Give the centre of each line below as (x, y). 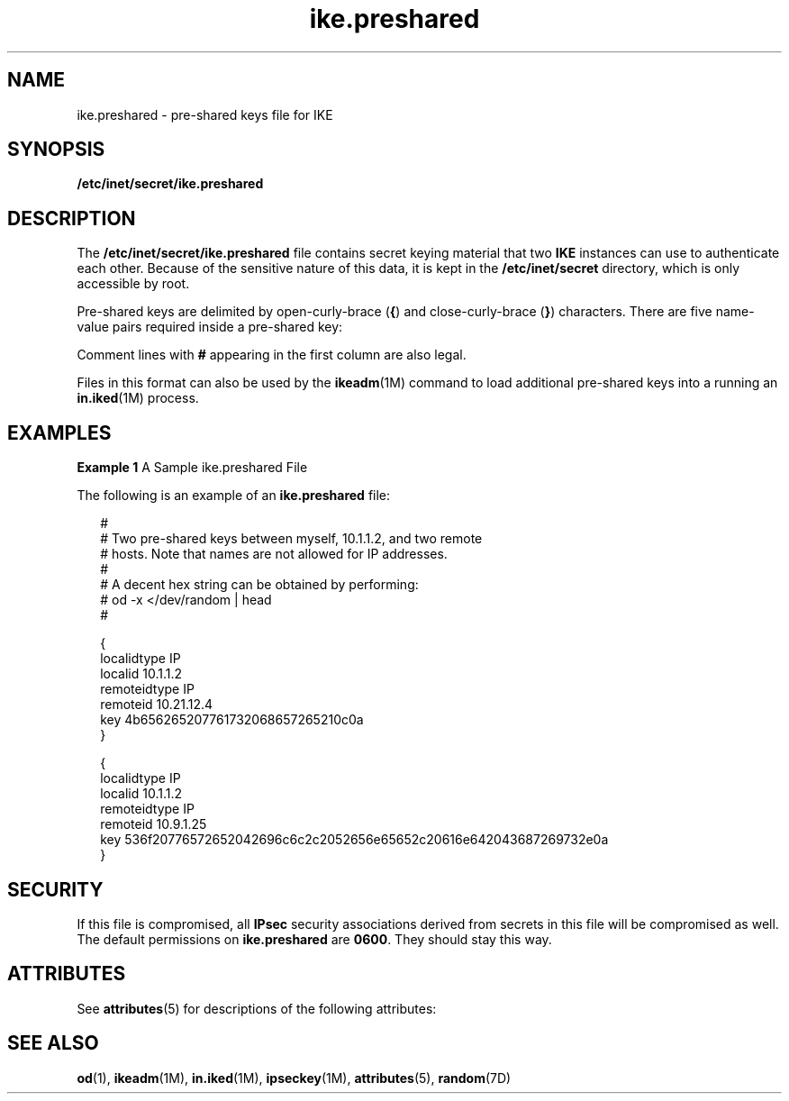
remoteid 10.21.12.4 (157, 705)
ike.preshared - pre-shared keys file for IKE (205, 114)
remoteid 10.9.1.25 (154, 824)
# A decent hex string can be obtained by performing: (259, 585)
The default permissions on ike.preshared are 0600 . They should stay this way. (314, 939)
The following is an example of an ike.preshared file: (234, 496)
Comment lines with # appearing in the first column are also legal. (272, 355)
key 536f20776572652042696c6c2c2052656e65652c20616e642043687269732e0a (354, 840)
